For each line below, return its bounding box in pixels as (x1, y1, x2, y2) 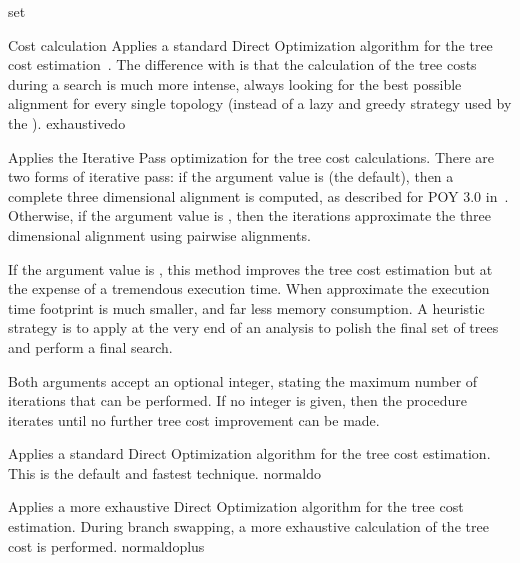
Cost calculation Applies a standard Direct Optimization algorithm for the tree (8, 34, 493, 55)
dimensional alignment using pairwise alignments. (8, 224, 311, 245)
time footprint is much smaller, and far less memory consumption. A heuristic (8, 297, 485, 318)
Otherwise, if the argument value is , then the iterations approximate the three (8, 205, 492, 226)
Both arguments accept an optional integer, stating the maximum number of (8, 370, 478, 391)
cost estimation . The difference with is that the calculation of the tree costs (8, 54, 477, 75)
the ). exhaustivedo (8, 112, 126, 133)
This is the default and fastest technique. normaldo (8, 462, 322, 483)
